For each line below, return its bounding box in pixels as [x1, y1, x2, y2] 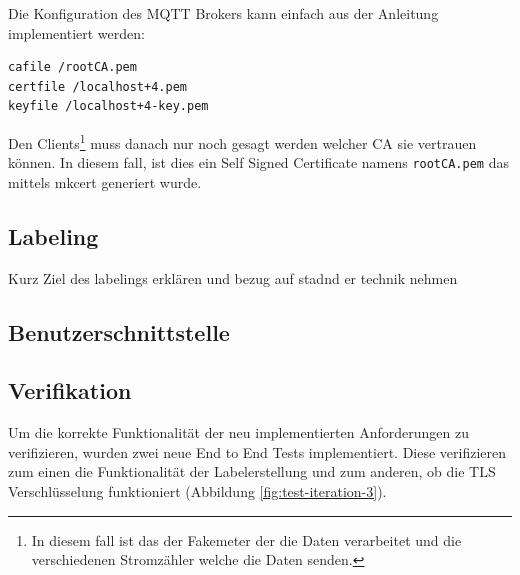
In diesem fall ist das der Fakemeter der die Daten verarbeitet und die [31, 529, 462, 550]
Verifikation [8, 375, 132, 406]
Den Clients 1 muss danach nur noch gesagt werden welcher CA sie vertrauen [8, 129, 477, 153]
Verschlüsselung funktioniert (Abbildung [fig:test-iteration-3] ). [8, 481, 387, 502]
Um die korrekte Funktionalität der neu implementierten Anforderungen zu [8, 422, 469, 443]
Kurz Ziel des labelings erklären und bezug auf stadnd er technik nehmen [8, 267, 458, 288]
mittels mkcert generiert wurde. [8, 171, 202, 192]
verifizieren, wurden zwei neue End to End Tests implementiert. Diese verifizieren [8, 441, 507, 462]
